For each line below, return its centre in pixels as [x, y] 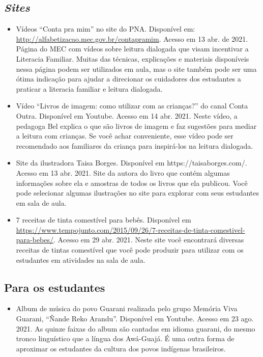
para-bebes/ [35, 240]
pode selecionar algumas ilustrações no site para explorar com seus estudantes [138, 193]
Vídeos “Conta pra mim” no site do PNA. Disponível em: [106, 29]
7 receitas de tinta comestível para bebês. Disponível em [104, 220]
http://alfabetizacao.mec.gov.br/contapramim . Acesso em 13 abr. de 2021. [132, 38]
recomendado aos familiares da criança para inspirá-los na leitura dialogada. [135, 145]
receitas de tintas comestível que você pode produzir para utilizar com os [130, 250]
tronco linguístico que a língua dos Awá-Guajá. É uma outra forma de [125, 338]
